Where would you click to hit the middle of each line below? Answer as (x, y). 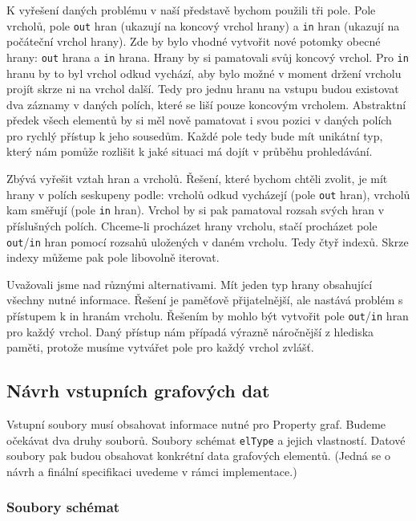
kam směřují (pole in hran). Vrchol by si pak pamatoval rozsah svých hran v (196, 210)
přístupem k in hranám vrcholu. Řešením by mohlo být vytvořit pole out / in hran (208, 315)
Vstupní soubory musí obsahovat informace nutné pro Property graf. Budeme (196, 424)
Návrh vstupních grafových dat (138, 391)
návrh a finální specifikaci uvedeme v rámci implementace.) (152, 471)
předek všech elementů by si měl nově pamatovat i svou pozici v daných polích (199, 120)
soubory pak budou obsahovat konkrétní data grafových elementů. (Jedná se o (198, 456)
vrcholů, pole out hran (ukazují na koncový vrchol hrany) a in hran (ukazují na (203, 25)
